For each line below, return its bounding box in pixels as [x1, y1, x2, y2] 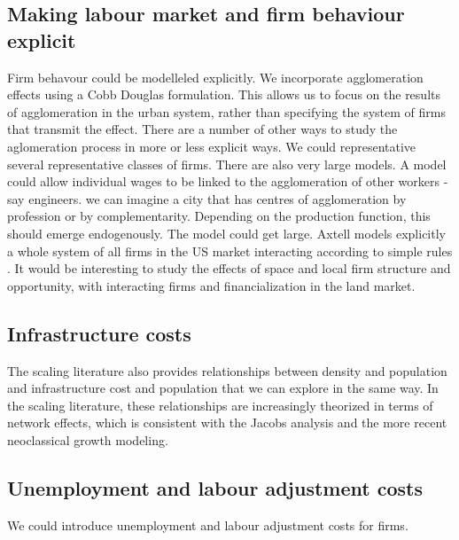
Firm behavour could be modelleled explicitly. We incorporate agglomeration [7, 67, 424, 86]
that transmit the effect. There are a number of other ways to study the [7, 120, 398, 138]
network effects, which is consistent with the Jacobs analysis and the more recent [7, 413, 447, 432]
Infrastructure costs [7, 319, 191, 347]
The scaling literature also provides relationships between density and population [7, 361, 447, 380]
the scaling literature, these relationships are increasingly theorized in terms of [7, 395, 433, 414]
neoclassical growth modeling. [7, 430, 168, 449]
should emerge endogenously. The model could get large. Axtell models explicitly [7, 223, 446, 242]
